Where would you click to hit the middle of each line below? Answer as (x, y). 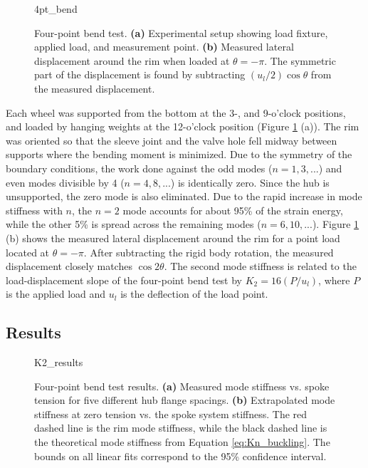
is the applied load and (56, 294)
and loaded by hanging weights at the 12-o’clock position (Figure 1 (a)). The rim (183, 126)
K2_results (59, 362)
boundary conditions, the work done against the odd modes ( (139, 168)
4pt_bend (56, 9)
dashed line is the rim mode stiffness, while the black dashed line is (181, 428)
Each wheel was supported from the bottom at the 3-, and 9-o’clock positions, (176, 112)
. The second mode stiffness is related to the (260, 266)
